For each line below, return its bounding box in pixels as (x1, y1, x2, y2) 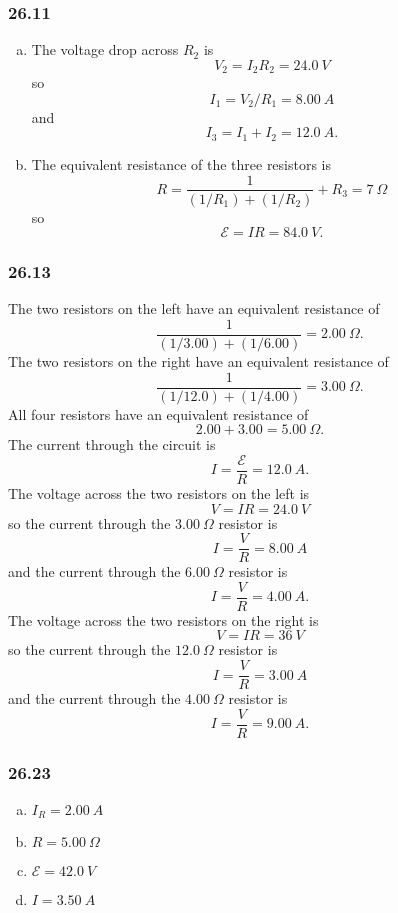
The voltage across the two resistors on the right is (8, 609, 319, 630)
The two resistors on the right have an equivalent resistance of (8, 351, 389, 372)
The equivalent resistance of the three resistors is (31, 153, 332, 174)
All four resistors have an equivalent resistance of (8, 403, 309, 424)
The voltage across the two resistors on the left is (8, 482, 310, 503)
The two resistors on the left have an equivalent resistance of (8, 298, 380, 319)
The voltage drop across (31, 39, 179, 60)
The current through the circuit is (8, 434, 216, 455)
